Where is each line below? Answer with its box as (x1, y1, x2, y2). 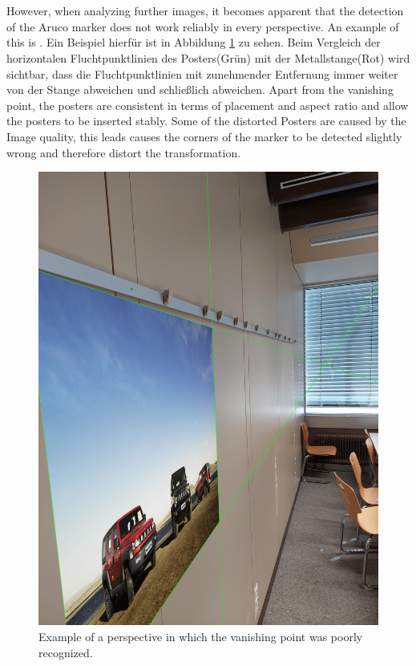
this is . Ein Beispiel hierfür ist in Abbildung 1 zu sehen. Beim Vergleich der (6, 34, 381, 51)
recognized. (38, 644, 93, 660)
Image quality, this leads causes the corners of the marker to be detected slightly (6, 128, 402, 144)
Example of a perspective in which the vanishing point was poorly (38, 628, 363, 645)
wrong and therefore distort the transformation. (6, 144, 241, 160)
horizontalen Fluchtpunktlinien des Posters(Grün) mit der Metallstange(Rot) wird (6, 49, 410, 66)
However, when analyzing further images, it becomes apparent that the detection (6, 2, 404, 19)
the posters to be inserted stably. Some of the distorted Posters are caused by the (6, 112, 406, 129)
